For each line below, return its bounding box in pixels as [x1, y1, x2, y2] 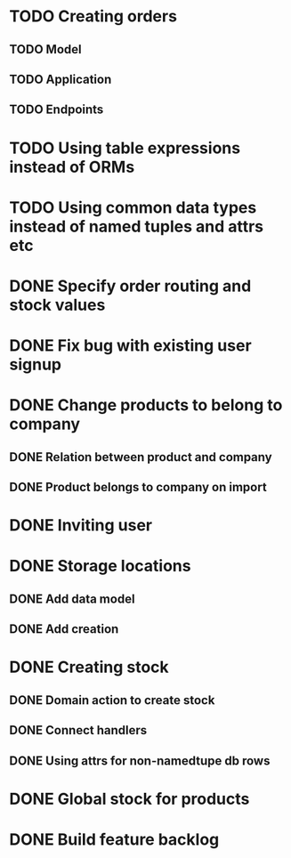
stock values [9, 295, 106, 315]
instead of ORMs [9, 157, 135, 177]
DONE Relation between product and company [9, 449, 273, 465]
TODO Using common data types [9, 198, 257, 217]
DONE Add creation [9, 621, 119, 637]
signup [9, 354, 62, 375]
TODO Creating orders [9, 6, 178, 27]
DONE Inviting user [9, 515, 153, 536]
